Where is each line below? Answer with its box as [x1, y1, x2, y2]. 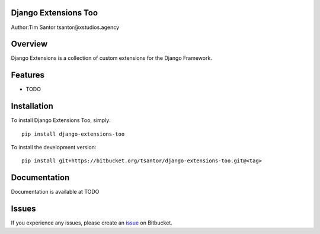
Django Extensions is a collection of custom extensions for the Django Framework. [11, 55, 213, 62]
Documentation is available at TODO [11, 188, 100, 195]
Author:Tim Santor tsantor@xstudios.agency [11, 24, 120, 31]
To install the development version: [11, 144, 97, 151]
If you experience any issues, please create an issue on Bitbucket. [11, 219, 173, 226]
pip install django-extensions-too [21, 130, 125, 137]
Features [11, 70, 44, 80]
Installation [11, 101, 53, 111]
